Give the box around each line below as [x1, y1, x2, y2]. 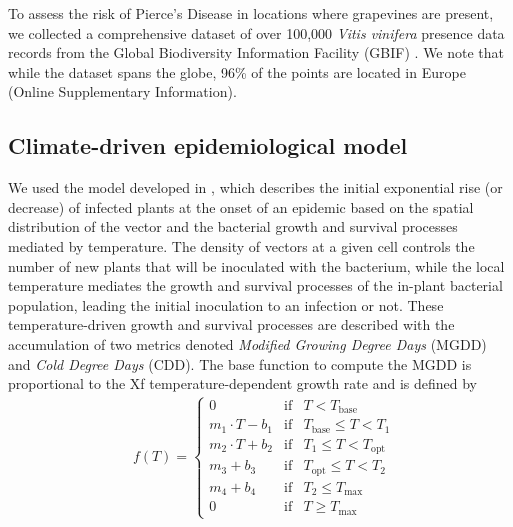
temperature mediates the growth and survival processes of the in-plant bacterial [8, 275, 503, 296]
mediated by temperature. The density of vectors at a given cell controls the [8, 235, 475, 256]
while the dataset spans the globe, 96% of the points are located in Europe [8, 61, 466, 82]
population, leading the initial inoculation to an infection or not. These [8, 294, 444, 315]
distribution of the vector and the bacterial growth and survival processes [8, 216, 458, 237]
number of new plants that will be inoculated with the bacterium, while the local [8, 255, 505, 276]
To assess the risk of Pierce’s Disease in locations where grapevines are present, [8, 3, 494, 23]
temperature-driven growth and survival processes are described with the [8, 314, 455, 335]
